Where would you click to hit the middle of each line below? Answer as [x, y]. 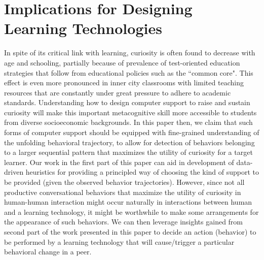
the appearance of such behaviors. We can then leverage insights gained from [124, 222]
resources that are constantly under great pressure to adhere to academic [118, 92]
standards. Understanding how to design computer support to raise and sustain [127, 102]
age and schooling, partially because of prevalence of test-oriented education [122, 62]
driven [14, 172]
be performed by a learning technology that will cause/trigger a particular [119, 241]
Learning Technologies [83, 28]
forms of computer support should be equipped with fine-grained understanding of [132, 132]
